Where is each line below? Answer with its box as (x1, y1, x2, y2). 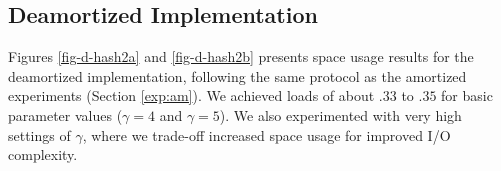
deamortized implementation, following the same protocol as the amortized (8, 65, 467, 86)
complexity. (8, 144, 78, 165)
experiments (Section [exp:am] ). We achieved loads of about (8, 85, 375, 106)
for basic (441, 85, 493, 106)
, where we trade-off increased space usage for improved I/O (82, 124, 451, 145)
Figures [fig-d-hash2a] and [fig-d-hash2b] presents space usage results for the (8, 46, 474, 67)
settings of (8, 124, 71, 145)
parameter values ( (8, 104, 123, 125)
